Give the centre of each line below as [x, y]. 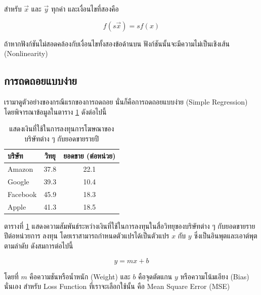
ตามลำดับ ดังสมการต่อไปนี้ [39, 246]
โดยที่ [11, 276]
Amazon [20, 169]
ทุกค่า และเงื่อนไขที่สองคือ [85, 9]
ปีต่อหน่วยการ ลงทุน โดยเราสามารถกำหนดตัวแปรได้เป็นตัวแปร [87, 236]
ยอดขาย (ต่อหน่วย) [90, 156]
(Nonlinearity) [26, 53]
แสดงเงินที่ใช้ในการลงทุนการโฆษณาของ [62, 129]
